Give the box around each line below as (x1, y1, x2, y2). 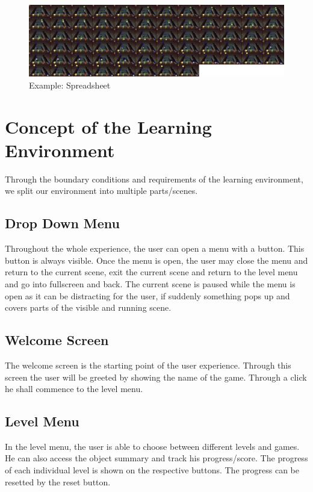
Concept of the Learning (5, 114, 212, 139)
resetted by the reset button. (5, 475, 111, 488)
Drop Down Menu (5, 214, 120, 232)
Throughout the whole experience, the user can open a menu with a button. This (5, 242, 305, 255)
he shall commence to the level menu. (5, 382, 143, 395)
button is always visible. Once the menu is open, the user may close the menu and (5, 254, 308, 266)
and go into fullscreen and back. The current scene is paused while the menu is (5, 277, 296, 290)
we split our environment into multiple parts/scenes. (5, 184, 198, 197)
